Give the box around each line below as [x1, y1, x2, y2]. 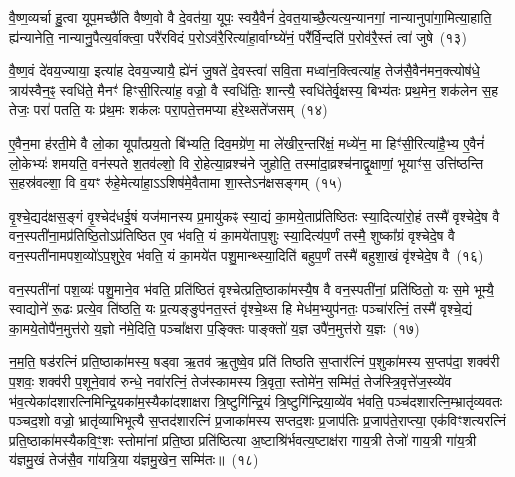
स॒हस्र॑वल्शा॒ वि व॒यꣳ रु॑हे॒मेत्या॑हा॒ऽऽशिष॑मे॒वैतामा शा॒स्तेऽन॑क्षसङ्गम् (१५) [9, 172, 343, 193]
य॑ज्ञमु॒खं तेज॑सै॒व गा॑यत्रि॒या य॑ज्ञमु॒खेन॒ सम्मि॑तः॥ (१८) [9, 449, 259, 470]
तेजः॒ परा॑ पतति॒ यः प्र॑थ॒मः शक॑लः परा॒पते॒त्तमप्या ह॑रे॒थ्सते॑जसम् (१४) [9, 99, 328, 120]
